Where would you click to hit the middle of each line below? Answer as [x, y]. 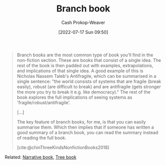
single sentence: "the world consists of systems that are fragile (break [89, 81]
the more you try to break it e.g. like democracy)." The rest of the [83, 92]
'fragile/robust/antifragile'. [44, 102]
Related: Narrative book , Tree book [41, 157]
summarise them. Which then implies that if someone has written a [85, 127]
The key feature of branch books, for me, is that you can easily [81, 122]
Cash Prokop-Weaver [83, 22]
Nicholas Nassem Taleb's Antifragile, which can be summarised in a [86, 76]
